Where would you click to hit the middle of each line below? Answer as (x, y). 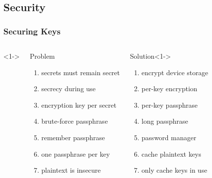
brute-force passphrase (75, 121)
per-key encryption (169, 89)
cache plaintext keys (171, 154)
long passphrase (165, 121)
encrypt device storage (175, 72)
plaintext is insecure (71, 170)
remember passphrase (73, 137)
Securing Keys (32, 31)
